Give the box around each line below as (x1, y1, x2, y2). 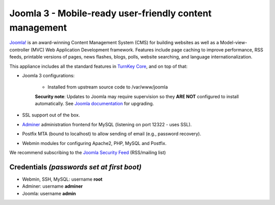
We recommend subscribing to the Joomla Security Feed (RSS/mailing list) (9, 150, 166, 156)
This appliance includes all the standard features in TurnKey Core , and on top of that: (9, 63, 188, 69)
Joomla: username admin (22, 190, 76, 196)
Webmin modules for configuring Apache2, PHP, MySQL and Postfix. (22, 140, 167, 146)
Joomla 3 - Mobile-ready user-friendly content (9, 8, 212, 19)
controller (9, 46, 30, 53)
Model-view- (219, 40, 248, 46)
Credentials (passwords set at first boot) (9, 163, 142, 171)
